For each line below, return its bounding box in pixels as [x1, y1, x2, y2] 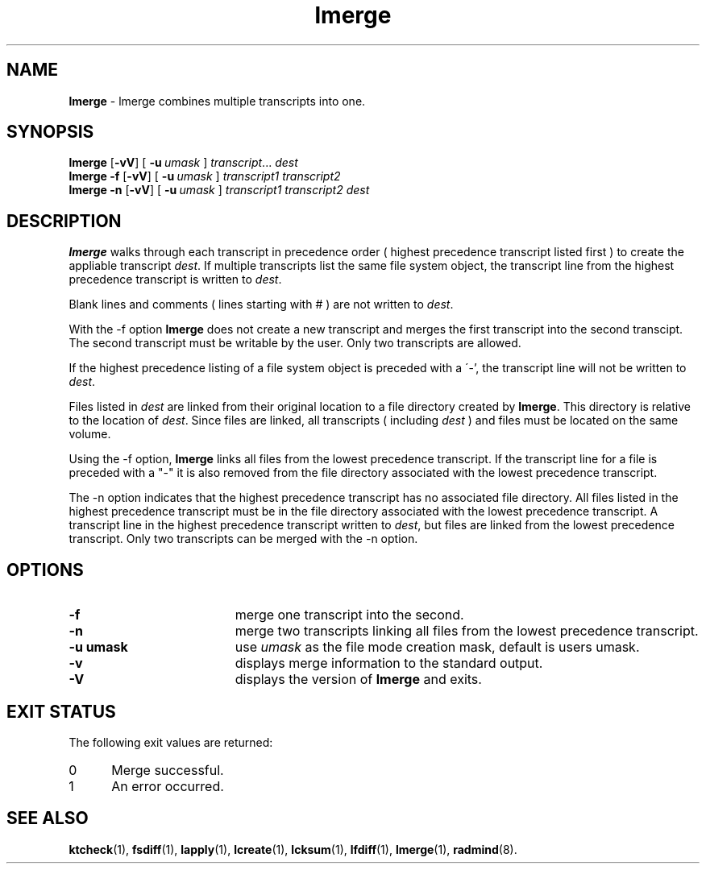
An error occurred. [111, 777, 224, 794]
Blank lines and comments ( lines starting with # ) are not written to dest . [69, 297, 454, 312]
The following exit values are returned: [69, 735, 273, 749]
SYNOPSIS [6, 122, 94, 143]
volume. [69, 427, 111, 441]
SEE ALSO [6, 808, 89, 829]
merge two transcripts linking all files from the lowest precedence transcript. [235, 623, 699, 640]
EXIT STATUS [6, 701, 116, 722]
